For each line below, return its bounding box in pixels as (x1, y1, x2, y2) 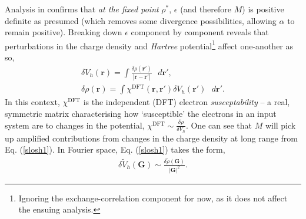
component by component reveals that (131, 26, 269, 38)
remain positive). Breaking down (5, 26, 122, 38)
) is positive (242, 3, 284, 15)
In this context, (5, 96, 60, 108)
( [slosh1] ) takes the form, (135, 143, 225, 156)
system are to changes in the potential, (5, 119, 145, 131)
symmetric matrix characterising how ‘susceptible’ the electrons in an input (5, 107, 277, 119)
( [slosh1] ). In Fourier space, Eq (19, 143, 131, 156)
